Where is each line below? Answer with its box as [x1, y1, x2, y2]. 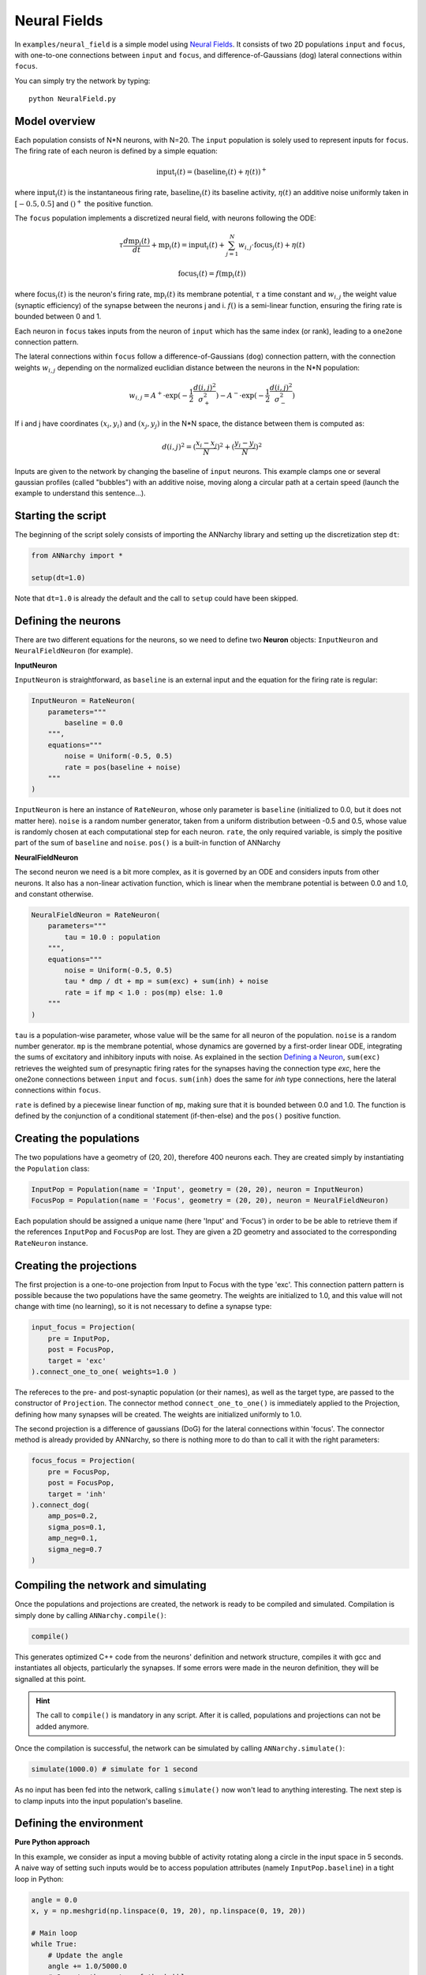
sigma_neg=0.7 [47, 1544, 103, 1554]
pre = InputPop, [47, 1334, 110, 1343]
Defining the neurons [14, 614, 121, 627]
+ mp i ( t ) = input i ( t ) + [151, 241, 225, 251]
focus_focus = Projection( [31, 1456, 136, 1465]
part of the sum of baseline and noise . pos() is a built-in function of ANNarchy [14, 838, 281, 848]
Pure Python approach [14, 1838, 90, 1847]
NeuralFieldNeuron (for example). [14, 646, 133, 656]
